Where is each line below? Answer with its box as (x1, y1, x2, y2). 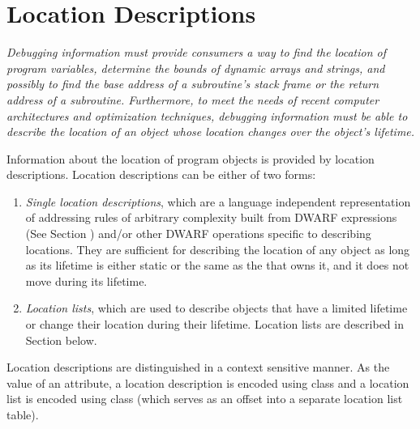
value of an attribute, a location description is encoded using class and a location (6, 374, 409, 391)
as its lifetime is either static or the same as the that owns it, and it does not (25, 257, 409, 274)
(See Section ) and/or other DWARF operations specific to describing (25, 225, 371, 242)
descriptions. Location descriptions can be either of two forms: (6, 166, 316, 183)
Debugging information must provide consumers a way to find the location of (6, 44, 387, 61)
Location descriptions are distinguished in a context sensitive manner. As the (6, 359, 390, 376)
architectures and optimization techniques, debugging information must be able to (6, 107, 408, 124)
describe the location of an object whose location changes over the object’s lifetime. (6, 123, 415, 140)
